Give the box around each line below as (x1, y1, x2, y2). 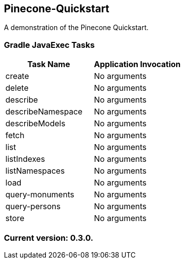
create (5, 71, 29, 81)
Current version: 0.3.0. (4, 232, 94, 243)
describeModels (5, 118, 66, 129)
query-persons (5, 201, 61, 212)
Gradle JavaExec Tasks (4, 39, 95, 50)
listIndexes (5, 154, 45, 164)
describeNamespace (5, 107, 83, 117)
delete (5, 83, 29, 93)
